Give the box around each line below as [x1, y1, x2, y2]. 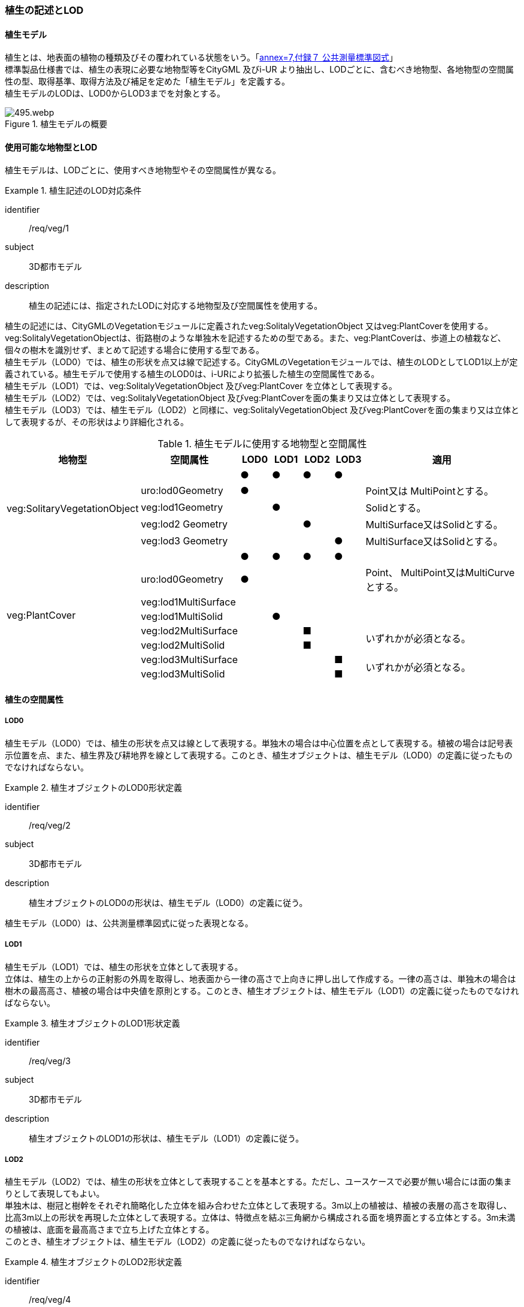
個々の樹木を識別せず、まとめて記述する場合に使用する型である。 [5, 345, 264, 356]
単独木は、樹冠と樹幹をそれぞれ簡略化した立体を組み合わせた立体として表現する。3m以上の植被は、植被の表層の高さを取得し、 [5, 1200, 512, 1211]
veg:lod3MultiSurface [141, 653, 238, 666]
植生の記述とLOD [5, 4, 84, 16]
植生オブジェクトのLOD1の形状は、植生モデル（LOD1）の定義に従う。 [29, 1133, 304, 1143]
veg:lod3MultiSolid [141, 668, 225, 680]
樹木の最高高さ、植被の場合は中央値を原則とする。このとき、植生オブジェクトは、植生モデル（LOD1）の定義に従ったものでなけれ [5, 985, 519, 996]
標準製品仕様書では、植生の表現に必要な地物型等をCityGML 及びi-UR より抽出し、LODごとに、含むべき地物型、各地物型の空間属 [5, 64, 514, 75]
